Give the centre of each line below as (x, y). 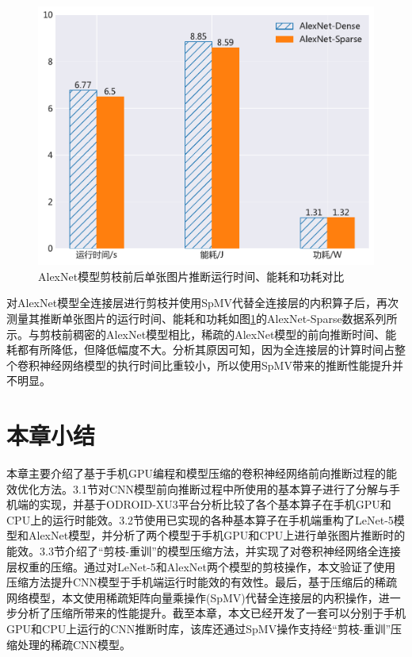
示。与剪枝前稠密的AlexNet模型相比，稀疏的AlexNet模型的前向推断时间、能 (202, 334)
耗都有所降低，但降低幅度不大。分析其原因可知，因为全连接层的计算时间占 (200, 350)
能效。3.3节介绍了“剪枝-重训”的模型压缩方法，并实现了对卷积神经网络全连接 (204, 551)
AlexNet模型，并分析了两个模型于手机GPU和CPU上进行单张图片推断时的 (217, 535)
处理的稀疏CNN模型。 (74, 644)
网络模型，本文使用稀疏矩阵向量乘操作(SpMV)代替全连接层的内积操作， (193, 597)
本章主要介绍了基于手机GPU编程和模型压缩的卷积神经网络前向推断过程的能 (202, 473)
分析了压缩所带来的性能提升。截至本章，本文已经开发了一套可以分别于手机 (211, 613)
